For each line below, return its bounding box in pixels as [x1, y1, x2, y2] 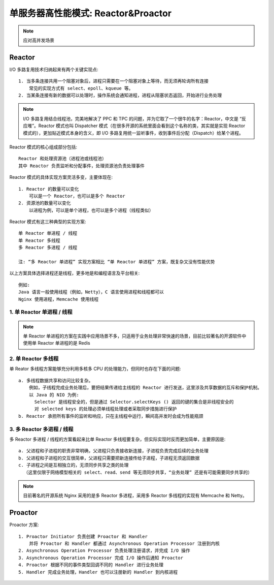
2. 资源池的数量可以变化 [18, 200, 71, 206]
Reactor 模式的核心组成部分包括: [9, 144, 78, 150]
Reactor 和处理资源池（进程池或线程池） [18, 156, 107, 162]
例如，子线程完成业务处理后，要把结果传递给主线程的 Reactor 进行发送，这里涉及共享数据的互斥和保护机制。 [28, 385, 262, 391]
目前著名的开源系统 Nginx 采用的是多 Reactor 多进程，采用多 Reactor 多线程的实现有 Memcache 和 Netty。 [23, 492, 247, 499]
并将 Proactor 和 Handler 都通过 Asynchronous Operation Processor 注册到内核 [28, 541, 220, 546]
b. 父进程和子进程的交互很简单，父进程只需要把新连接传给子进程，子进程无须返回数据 [18, 455, 200, 461]
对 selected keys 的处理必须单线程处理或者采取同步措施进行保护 [34, 406, 177, 412]
